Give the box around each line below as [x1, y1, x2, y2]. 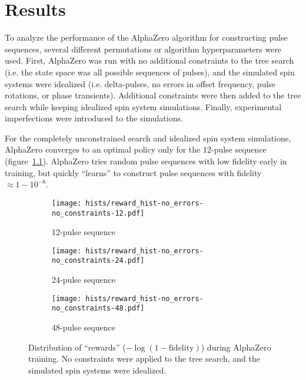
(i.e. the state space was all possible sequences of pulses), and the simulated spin [5, 65, 295, 78]
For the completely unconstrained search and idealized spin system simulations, [5, 131, 291, 144]
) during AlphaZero [201, 341, 271, 353]
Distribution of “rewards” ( [28, 341, 126, 353]
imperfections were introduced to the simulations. [5, 112, 183, 124]
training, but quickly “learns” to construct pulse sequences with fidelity [5, 166, 262, 179]
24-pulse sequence [52, 273, 115, 286]
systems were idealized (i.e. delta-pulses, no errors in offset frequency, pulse [5, 77, 276, 90]
